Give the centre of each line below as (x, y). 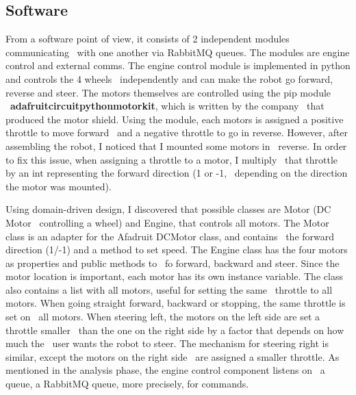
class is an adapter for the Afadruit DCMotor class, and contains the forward (170, 236)
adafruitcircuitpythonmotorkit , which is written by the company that (167, 106)
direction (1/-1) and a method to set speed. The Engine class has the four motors (177, 250)
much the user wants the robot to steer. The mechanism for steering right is (167, 343)
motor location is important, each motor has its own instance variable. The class (174, 276)
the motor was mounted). (59, 186)
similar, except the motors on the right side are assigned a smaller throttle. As (173, 356)
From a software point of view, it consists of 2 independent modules (148, 39)
